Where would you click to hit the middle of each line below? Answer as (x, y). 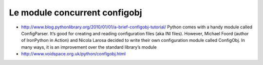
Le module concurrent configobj (75, 13)
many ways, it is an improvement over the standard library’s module (89, 47)
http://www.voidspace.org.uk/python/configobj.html (74, 54)
